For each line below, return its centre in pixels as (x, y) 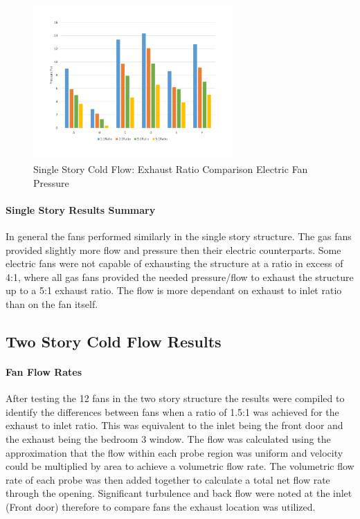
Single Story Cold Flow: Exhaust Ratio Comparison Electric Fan (171, 169)
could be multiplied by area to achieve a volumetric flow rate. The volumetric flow (180, 466)
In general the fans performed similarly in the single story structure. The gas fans (179, 236)
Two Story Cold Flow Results (114, 341)
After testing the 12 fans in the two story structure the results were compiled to (175, 398)
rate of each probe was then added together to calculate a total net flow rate (168, 479)
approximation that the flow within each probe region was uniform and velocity (174, 452)
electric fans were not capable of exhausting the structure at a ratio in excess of (174, 263)
